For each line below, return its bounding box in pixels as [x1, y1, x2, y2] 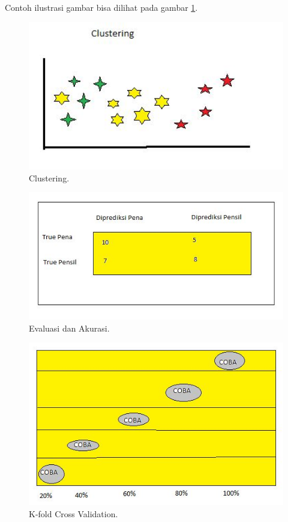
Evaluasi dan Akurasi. [29, 321, 110, 334]
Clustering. [29, 171, 70, 184]
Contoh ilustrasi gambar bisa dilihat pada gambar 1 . [5, 1, 198, 13]
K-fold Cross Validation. [29, 507, 118, 520]
